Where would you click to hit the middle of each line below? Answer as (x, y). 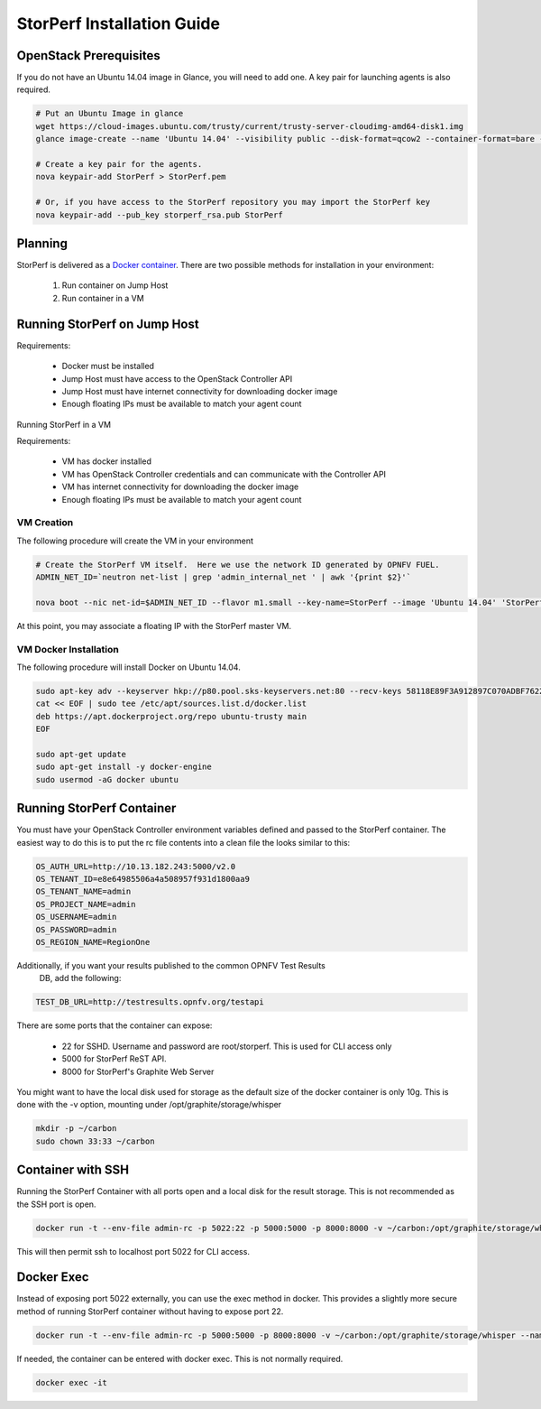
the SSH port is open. (56, 1204)
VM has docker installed (107, 461)
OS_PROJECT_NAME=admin (86, 904)
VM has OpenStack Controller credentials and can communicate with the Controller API (224, 474)
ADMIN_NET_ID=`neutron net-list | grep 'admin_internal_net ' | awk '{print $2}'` (224, 577)
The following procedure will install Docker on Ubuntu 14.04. (128, 667)
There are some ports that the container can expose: (115, 1025)
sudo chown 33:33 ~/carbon (95, 1141)
